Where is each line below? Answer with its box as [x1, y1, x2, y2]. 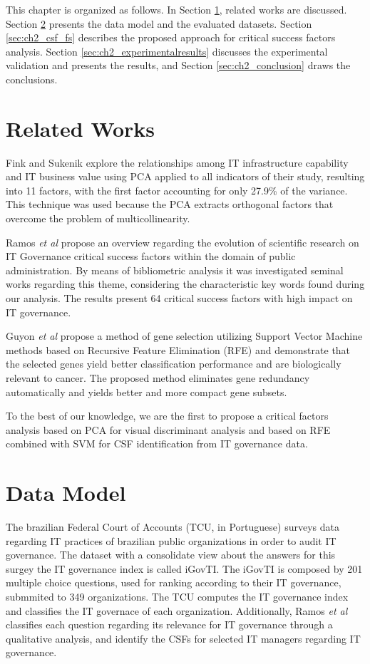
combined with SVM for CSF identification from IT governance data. [6, 436, 308, 451]
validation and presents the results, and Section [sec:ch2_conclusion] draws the [6, 58, 351, 73]
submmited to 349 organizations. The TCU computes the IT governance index [6, 589, 349, 604]
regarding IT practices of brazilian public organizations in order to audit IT [6, 533, 336, 548]
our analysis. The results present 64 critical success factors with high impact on [6, 291, 353, 306]
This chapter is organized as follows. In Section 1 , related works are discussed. [6, 2, 347, 16]
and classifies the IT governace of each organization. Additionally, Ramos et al [6, 603, 348, 618]
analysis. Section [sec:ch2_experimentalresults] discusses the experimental [6, 43, 328, 58]
